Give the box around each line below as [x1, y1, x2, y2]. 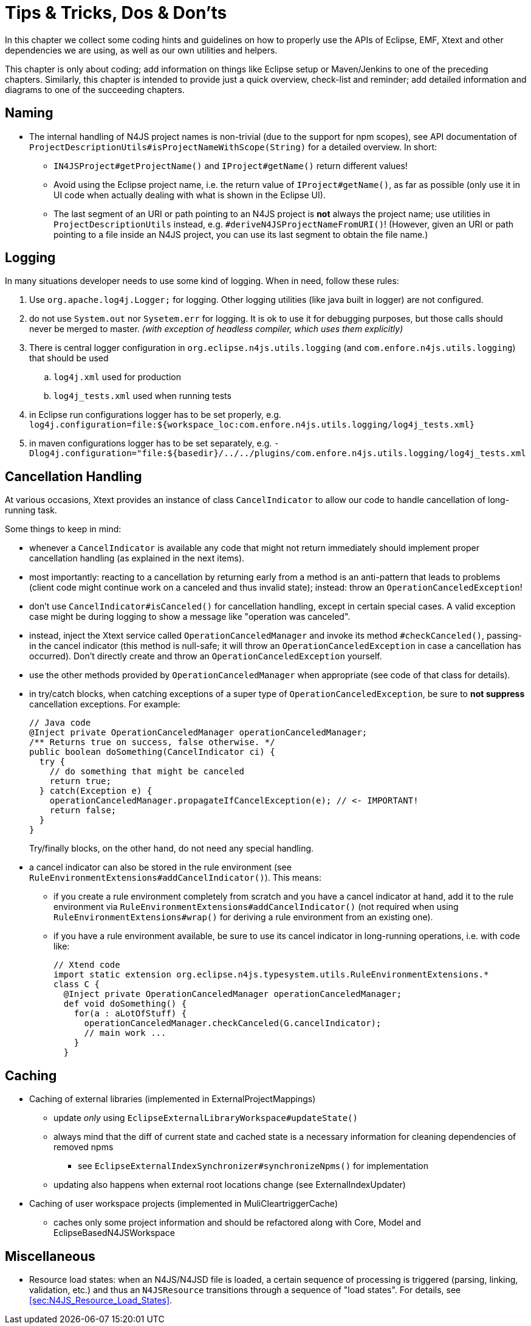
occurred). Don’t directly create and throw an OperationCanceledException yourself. [29, 651, 382, 662]
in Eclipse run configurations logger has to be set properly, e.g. [29, 409, 281, 420]
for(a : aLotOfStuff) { [74, 1008, 187, 1019]
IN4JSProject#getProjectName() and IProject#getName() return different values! [53, 160, 408, 171]
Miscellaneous [5, 1248, 95, 1264]
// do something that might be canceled [49, 766, 245, 777]
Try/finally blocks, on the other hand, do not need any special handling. [29, 843, 314, 854]
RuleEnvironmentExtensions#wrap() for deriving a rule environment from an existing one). [53, 912, 433, 923]
